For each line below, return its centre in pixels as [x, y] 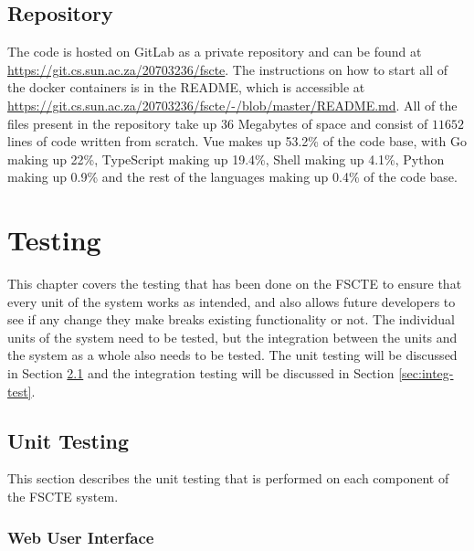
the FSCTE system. [63, 497]
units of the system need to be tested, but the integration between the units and [232, 337]
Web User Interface [81, 537]
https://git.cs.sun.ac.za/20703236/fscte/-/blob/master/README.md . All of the [232, 105]
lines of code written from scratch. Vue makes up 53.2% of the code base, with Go [237, 141]
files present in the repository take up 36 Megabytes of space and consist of [218, 123]
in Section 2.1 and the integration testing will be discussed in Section [201, 373]
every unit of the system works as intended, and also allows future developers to [232, 301]
